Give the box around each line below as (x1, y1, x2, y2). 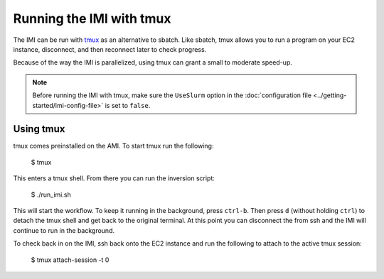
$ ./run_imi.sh (31, 190, 71, 199)
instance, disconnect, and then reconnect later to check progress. (13, 45, 207, 53)
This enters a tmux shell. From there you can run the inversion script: (13, 174, 215, 182)
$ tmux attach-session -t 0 (31, 256, 110, 264)
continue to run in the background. (13, 226, 115, 234)
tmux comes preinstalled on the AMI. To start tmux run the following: (13, 142, 214, 151)
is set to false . (105, 101, 151, 109)
